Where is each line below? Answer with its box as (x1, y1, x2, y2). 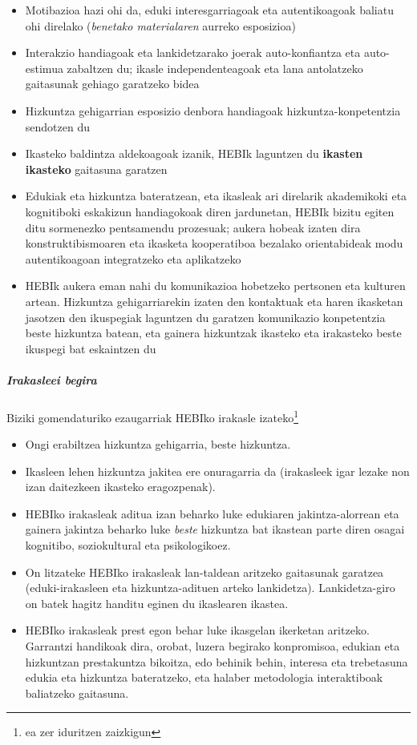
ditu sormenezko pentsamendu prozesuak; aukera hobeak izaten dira (25, 219, 361, 236)
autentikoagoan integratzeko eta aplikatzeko (25, 250, 241, 267)
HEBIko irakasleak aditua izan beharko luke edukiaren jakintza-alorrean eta (25, 505, 399, 521)
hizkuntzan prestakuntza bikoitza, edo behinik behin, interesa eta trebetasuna (25, 653, 408, 670)
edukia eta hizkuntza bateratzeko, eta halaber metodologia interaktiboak (25, 669, 383, 686)
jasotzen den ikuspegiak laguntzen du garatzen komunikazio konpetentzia (25, 308, 386, 325)
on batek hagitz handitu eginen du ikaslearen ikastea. (25, 594, 289, 611)
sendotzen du (25, 118, 90, 135)
